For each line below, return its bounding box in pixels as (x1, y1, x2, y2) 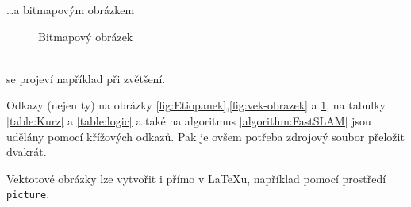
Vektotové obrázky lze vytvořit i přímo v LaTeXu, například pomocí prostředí (6, 170, 386, 186)
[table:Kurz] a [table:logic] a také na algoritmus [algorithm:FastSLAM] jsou (6, 112, 371, 128)
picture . (6, 186, 50, 202)
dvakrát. (6, 144, 47, 160)
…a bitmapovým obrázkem (6, 2, 135, 17)
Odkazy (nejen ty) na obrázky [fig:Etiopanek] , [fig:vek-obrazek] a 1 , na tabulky (6, 97, 386, 113)
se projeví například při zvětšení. (6, 70, 166, 86)
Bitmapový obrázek (38, 28, 133, 44)
